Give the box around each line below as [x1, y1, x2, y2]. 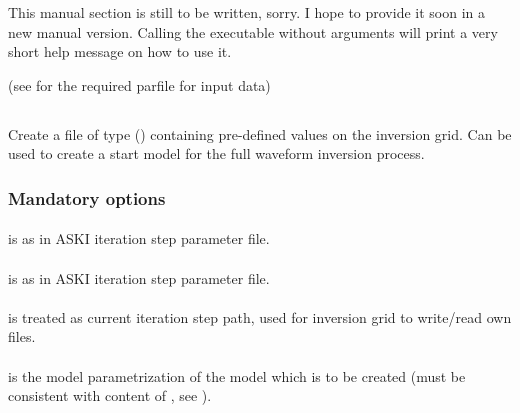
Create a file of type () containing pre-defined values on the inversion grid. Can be [8, 123, 512, 144]
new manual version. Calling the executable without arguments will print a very [8, 21, 498, 42]
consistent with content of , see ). [8, 385, 212, 406]
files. [8, 326, 36, 347]
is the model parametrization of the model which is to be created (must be [8, 365, 466, 386]
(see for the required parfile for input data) [8, 74, 271, 95]
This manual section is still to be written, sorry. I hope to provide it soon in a [8, 2, 486, 22]
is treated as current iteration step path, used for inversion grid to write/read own [8, 306, 512, 327]
